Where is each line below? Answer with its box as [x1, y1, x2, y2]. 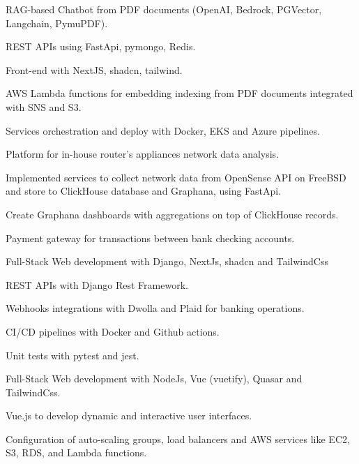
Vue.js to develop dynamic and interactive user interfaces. [6, 408, 252, 423]
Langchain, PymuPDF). [6, 15, 108, 30]
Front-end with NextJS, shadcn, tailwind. [6, 62, 183, 77]
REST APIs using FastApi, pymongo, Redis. [6, 39, 196, 54]
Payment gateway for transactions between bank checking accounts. [6, 230, 295, 245]
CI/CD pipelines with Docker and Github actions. [6, 324, 220, 338]
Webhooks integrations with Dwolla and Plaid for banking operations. [6, 301, 305, 315]
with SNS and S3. [6, 99, 82, 114]
